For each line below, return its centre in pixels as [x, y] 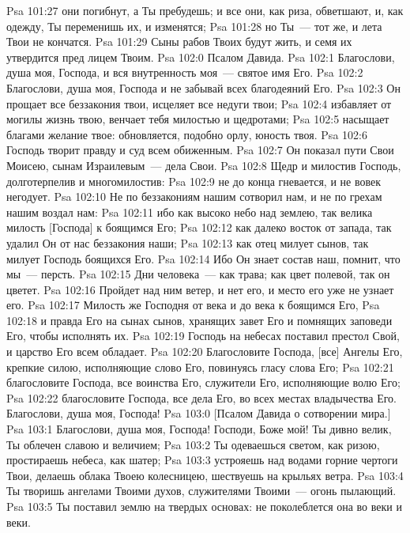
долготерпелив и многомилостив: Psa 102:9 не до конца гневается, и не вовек [194, 181]
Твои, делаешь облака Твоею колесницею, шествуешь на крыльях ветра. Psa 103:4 [205, 475]
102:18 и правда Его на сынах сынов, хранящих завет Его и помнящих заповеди [199, 320]
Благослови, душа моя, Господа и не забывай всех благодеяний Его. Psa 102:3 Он [203, 87]
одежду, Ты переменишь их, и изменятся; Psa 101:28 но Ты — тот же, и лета [194, 26]
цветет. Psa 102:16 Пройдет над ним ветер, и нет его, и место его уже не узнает [200, 289]
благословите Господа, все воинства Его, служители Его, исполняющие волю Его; [203, 382]
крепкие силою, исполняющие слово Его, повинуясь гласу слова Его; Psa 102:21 [200, 367]
